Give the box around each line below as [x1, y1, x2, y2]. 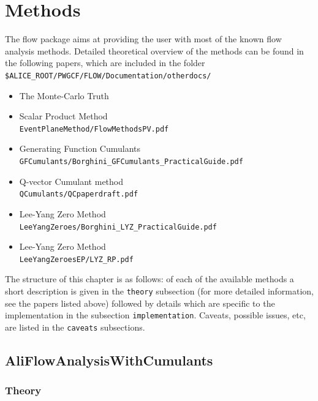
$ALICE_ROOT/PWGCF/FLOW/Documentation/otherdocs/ [5, 71, 211, 80]
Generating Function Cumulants [19, 142, 141, 155]
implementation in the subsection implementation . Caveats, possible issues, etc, [5, 309, 306, 321]
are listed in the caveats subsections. [5, 320, 145, 333]
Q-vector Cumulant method [19, 174, 124, 187]
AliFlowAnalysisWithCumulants [5, 350, 213, 369]
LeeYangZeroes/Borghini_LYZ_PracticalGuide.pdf [19, 222, 217, 231]
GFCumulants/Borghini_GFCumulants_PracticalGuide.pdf [19, 157, 243, 166]
